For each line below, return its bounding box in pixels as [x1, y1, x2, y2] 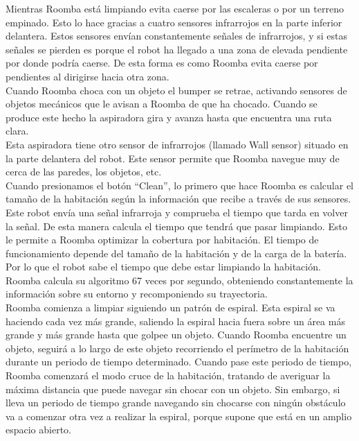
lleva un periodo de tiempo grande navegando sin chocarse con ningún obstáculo [6, 395, 346, 410]
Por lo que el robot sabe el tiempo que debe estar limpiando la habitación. [6, 259, 321, 274]
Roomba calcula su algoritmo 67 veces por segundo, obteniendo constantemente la [6, 273, 353, 287]
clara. [6, 123, 29, 138]
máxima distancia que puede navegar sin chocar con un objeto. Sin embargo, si [6, 381, 340, 396]
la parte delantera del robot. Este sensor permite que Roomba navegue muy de [6, 150, 340, 165]
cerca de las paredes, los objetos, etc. [6, 164, 162, 179]
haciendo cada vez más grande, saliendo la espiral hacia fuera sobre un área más [6, 313, 345, 328]
